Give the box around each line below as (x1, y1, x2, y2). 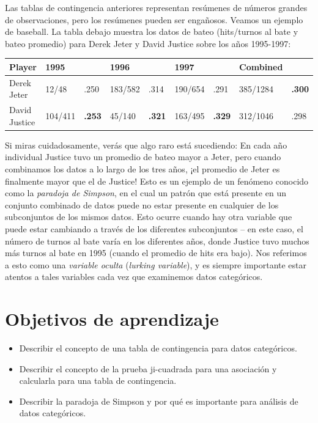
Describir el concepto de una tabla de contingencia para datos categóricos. (19, 342, 297, 355)
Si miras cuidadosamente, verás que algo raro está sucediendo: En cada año (5, 138, 287, 151)
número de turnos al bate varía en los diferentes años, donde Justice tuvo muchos (5, 234, 309, 247)
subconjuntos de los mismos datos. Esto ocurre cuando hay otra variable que (5, 210, 292, 223)
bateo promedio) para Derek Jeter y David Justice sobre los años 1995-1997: (5, 37, 291, 50)
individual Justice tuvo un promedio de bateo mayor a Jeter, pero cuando (5, 150, 281, 163)
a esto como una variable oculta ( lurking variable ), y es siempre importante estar (5, 258, 307, 271)
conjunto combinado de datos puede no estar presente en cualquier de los (5, 198, 279, 211)
